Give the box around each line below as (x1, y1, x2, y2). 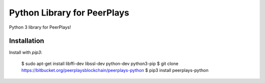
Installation (9, 37, 44, 45)
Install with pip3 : (9, 50, 43, 55)
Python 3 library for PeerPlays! (9, 24, 71, 30)
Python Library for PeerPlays (9, 7, 130, 18)
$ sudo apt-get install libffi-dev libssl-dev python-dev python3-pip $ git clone (21, 61, 179, 66)
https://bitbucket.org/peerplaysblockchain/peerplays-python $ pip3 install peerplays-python (21, 67, 209, 73)
